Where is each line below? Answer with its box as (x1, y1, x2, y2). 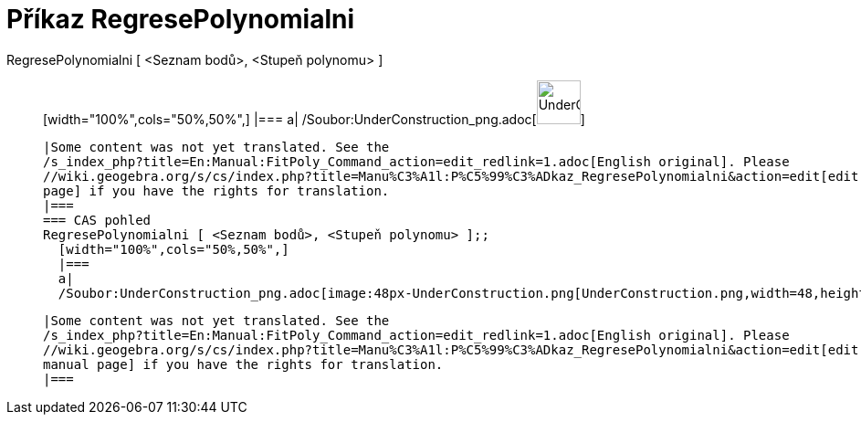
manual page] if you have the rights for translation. (43, 356, 444, 372)
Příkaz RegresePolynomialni (6, 4, 355, 35)
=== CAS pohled (43, 212, 152, 227)
